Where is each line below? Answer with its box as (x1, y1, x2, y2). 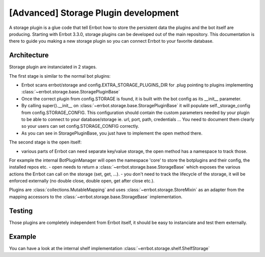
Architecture (9, 51, 49, 59)
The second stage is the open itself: (9, 139, 82, 145)
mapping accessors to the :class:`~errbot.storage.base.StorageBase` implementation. (9, 194, 183, 200)
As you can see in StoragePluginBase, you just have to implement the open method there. (21, 130, 203, 136)
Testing (9, 206, 33, 215)
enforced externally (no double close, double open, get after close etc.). (9, 178, 155, 184)
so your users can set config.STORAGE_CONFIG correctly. (21, 123, 139, 129)
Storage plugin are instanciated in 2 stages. (9, 64, 97, 70)
